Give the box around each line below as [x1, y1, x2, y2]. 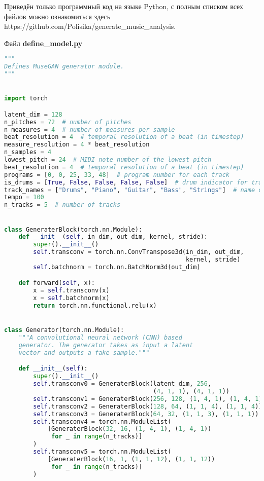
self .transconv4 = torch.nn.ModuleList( [33, 418, 172, 425]
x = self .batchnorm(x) [33, 294, 110, 302]
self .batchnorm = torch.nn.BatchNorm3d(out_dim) [33, 263, 201, 271]
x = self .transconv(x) [33, 287, 110, 294]
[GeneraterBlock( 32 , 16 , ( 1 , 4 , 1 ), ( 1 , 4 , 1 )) [47, 425, 212, 433]
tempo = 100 [4, 194, 44, 201]
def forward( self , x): [18, 279, 95, 287]
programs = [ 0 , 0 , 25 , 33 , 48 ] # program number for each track [4, 171, 229, 178]
